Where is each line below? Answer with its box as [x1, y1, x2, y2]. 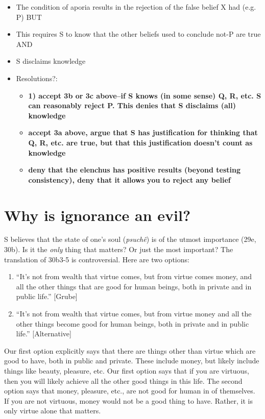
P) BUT [16, 11, 42, 22]
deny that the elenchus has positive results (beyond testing [28, 164, 241, 175]
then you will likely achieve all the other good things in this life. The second [4, 375, 243, 386]
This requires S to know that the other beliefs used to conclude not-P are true [16, 29, 261, 39]
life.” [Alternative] [16, 328, 71, 339]
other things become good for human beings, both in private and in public [16, 318, 249, 329]
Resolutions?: [16, 72, 58, 83]
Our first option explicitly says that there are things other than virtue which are [4, 345, 256, 356]
